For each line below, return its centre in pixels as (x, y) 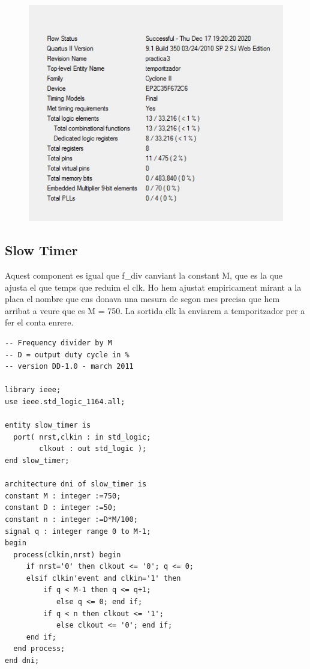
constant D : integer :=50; (61, 508)
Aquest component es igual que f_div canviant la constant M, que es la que (144, 275)
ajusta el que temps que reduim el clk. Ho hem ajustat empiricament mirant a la (153, 287)
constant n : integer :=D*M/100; (71, 519)
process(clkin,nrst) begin (67, 555)
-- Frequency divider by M (58, 343)
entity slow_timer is (48, 425)
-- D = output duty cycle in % (67, 355)
